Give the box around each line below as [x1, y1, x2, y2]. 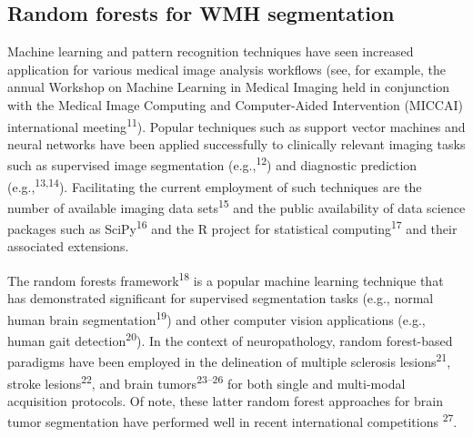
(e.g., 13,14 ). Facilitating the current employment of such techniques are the [7, 174, 422, 196]
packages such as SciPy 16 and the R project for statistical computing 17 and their [7, 217, 458, 238]
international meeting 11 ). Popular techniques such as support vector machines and [7, 114, 466, 136]
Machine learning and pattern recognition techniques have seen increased [7, 42, 414, 61]
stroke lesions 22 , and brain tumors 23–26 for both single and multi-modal [7, 371, 406, 392]
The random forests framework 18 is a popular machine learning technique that [7, 269, 444, 290]
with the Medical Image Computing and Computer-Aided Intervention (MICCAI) [7, 95, 463, 114]
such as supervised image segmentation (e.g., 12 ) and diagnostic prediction [7, 153, 418, 175]
